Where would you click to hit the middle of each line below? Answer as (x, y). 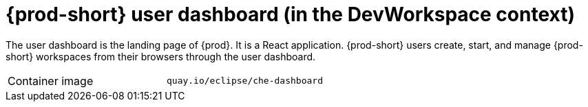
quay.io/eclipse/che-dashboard (244, 81)
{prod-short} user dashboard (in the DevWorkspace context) (290, 14)
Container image (51, 81)
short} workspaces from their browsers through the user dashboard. (161, 56)
